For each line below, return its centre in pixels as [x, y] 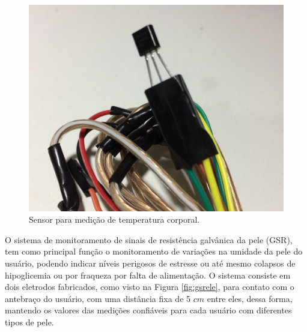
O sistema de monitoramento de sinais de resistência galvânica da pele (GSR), [149, 239]
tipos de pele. [29, 322]
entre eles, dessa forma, [250, 298]
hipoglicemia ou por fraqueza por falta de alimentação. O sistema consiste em [148, 275]
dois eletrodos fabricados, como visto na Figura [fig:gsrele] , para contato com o [150, 287]
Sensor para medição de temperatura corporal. [114, 219]
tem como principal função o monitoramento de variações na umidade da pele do [154, 251]
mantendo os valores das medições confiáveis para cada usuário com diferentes [148, 310]
